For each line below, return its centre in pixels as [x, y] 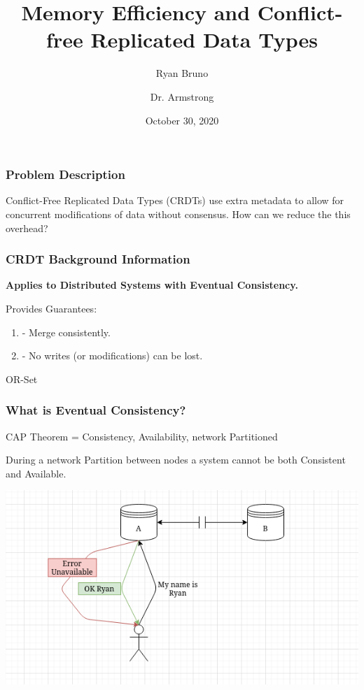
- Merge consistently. [66, 332]
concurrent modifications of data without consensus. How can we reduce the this [178, 214]
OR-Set [22, 379]
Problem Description [65, 174]
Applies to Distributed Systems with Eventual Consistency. [152, 285]
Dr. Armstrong [182, 96]
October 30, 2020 [182, 120]
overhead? [27, 228]
